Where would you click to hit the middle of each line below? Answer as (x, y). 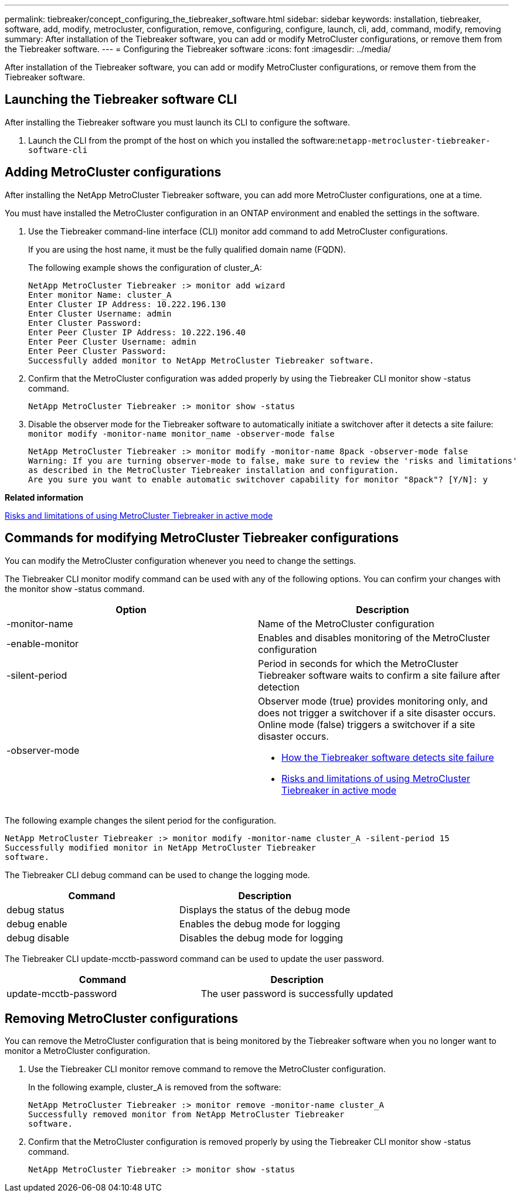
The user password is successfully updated (297, 993)
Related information (44, 497)
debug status (35, 909)
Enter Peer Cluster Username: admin (112, 341)
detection (279, 687)
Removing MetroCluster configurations (121, 1018)
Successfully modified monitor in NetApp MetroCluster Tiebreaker (161, 847)
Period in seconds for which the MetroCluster (358, 663)
